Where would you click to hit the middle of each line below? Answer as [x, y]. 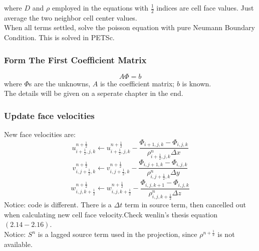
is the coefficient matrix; [137, 83]
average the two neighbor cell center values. [71, 17]
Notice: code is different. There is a [58, 205]
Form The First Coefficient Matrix [75, 59]
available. [18, 244]
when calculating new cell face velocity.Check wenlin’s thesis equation [111, 214]
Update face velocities [49, 115]
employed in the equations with [100, 8]
